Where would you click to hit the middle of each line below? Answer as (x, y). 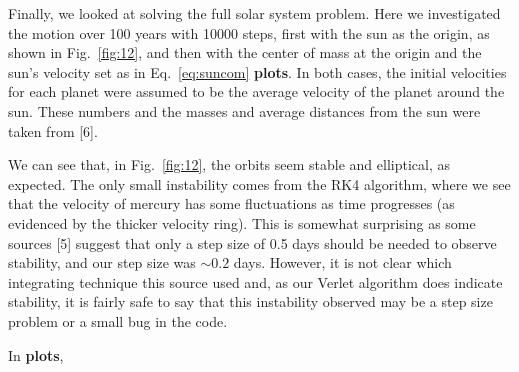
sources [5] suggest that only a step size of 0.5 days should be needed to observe (252, 242)
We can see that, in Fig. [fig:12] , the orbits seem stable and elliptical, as (229, 164)
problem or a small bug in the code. (118, 320)
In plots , (36, 354)
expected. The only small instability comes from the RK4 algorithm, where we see (259, 183)
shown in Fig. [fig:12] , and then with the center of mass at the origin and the (245, 52)
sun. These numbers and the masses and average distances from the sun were (244, 110)
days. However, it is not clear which (342, 262)
